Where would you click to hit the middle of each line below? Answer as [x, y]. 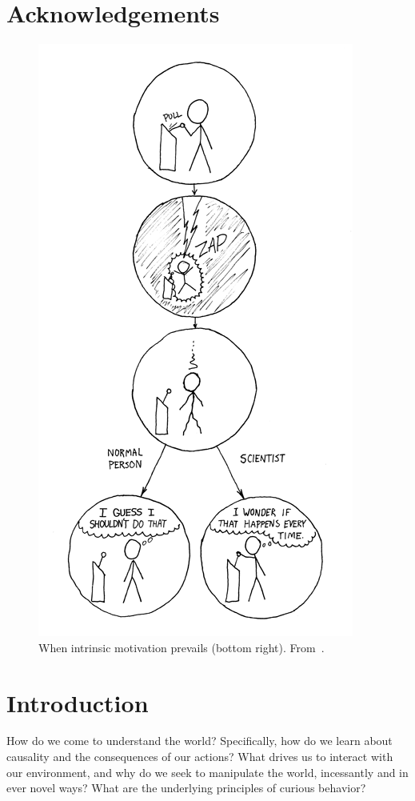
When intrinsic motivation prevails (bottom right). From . [182, 647]
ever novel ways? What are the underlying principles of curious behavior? [186, 788]
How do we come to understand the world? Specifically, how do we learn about [200, 741]
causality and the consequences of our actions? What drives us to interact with [200, 757]
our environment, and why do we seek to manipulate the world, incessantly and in [207, 772]
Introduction [78, 702]
